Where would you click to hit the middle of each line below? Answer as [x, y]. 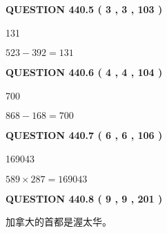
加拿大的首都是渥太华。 [59, 222]
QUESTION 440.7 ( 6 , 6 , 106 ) [84, 135]
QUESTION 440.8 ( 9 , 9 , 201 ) [84, 198]
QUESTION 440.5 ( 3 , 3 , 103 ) [84, 9]
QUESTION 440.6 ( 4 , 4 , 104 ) [84, 72]
